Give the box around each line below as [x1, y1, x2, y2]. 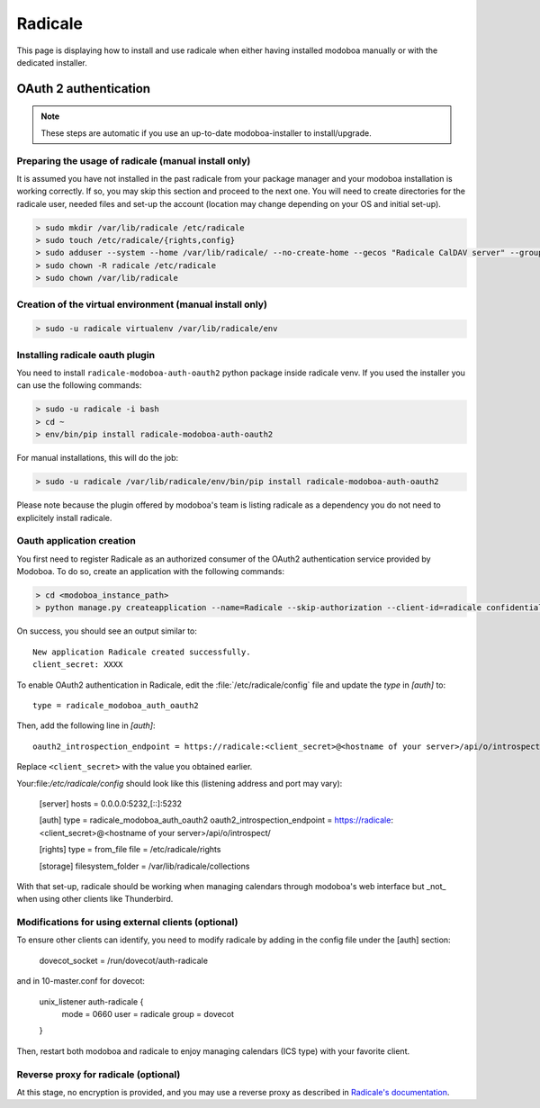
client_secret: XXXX [32, 660, 123, 670]
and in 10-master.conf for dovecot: [16, 976, 146, 986]
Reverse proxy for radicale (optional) [16, 1067, 181, 1080]
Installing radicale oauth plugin [16, 348, 156, 361]
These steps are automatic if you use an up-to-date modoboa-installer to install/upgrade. [40, 127, 373, 139]
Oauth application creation [16, 535, 137, 547]
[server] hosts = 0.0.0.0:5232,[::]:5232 [39, 797, 182, 809]
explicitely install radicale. [16, 512, 112, 523]
